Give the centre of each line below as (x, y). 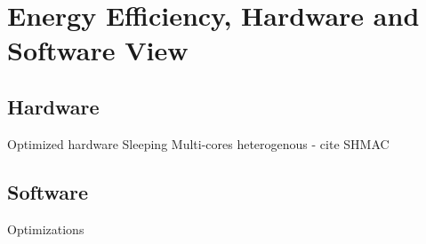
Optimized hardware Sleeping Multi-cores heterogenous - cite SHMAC (198, 143)
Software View (98, 50)
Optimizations (46, 228)
